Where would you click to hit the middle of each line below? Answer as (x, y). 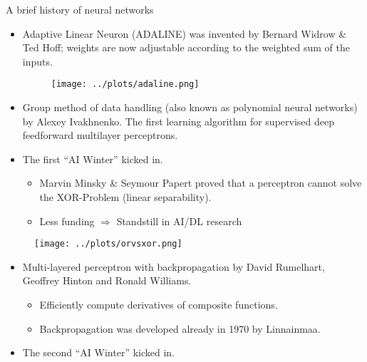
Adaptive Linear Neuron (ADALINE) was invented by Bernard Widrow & (185, 33)
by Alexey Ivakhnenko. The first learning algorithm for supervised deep (178, 121)
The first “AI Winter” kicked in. (93, 159)
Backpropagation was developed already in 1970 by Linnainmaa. (180, 328)
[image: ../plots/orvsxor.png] (108, 244)
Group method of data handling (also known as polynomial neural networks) (190, 107)
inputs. (37, 61)
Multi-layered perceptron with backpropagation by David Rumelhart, (174, 266)
